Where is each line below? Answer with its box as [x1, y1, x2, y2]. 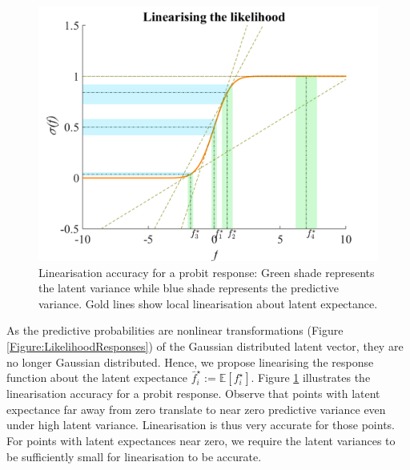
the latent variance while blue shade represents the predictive [38, 279, 339, 296]
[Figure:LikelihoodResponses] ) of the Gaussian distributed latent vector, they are [6, 337, 404, 354]
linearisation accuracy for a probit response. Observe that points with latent [6, 385, 380, 402]
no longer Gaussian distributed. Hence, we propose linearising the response [6, 353, 374, 370]
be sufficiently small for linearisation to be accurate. [6, 448, 262, 464]
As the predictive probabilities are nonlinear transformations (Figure [6, 322, 344, 339]
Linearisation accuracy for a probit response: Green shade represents [38, 263, 375, 280]
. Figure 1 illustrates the [251, 369, 371, 386]
